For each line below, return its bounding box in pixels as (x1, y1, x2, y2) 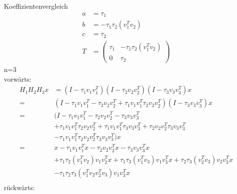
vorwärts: (4, 73, 32, 84)
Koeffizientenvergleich (4, 1, 68, 11)
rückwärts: (4, 182, 35, 192)
